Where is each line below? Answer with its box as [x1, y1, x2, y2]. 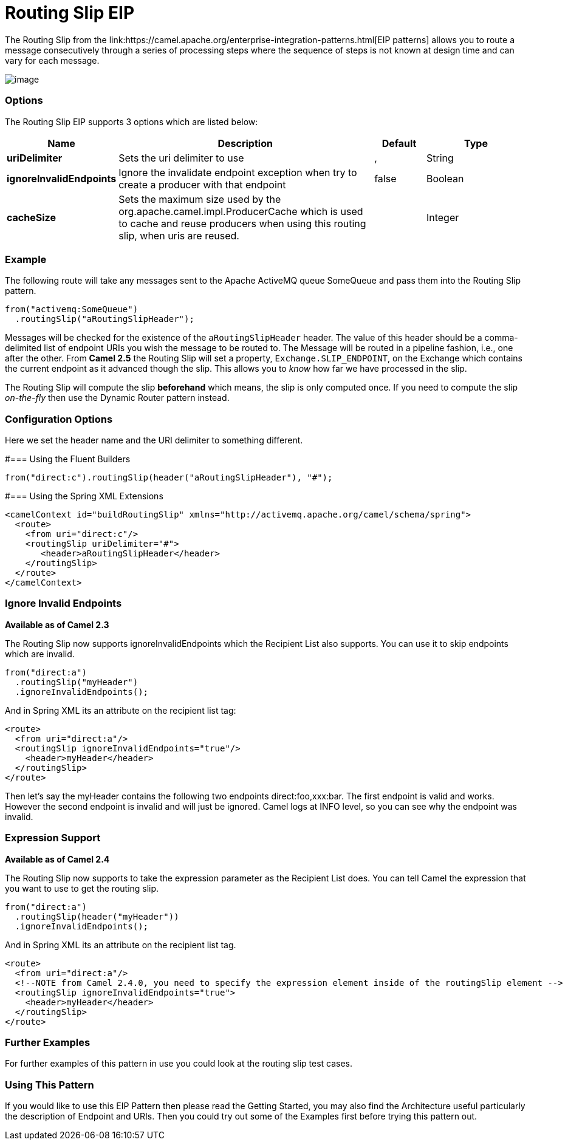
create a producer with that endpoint [118, 178, 286, 191]
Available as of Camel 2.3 [5, 619, 109, 630]
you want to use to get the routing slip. [5, 883, 159, 894]
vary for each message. [5, 55, 100, 66]
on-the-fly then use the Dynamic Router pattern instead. [5, 392, 230, 403]
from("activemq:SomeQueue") [5, 304, 139, 315]
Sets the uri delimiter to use [118, 151, 244, 164]
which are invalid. [5, 648, 75, 659]
